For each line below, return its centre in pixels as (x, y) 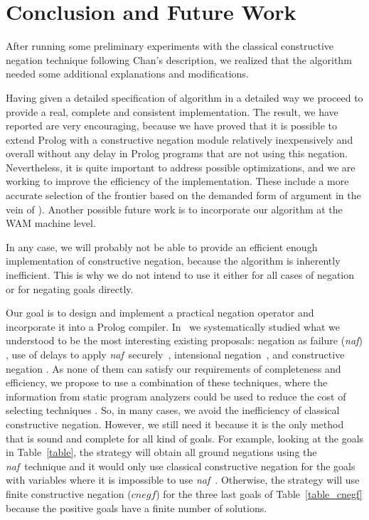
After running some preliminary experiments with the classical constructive (170, 46)
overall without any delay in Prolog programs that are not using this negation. (177, 153)
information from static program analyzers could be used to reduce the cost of (176, 396)
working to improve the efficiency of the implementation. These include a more (177, 181)
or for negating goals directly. (70, 288)
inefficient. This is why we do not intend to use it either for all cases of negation (180, 275)
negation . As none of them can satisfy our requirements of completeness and (173, 368)
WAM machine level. (51, 223)
